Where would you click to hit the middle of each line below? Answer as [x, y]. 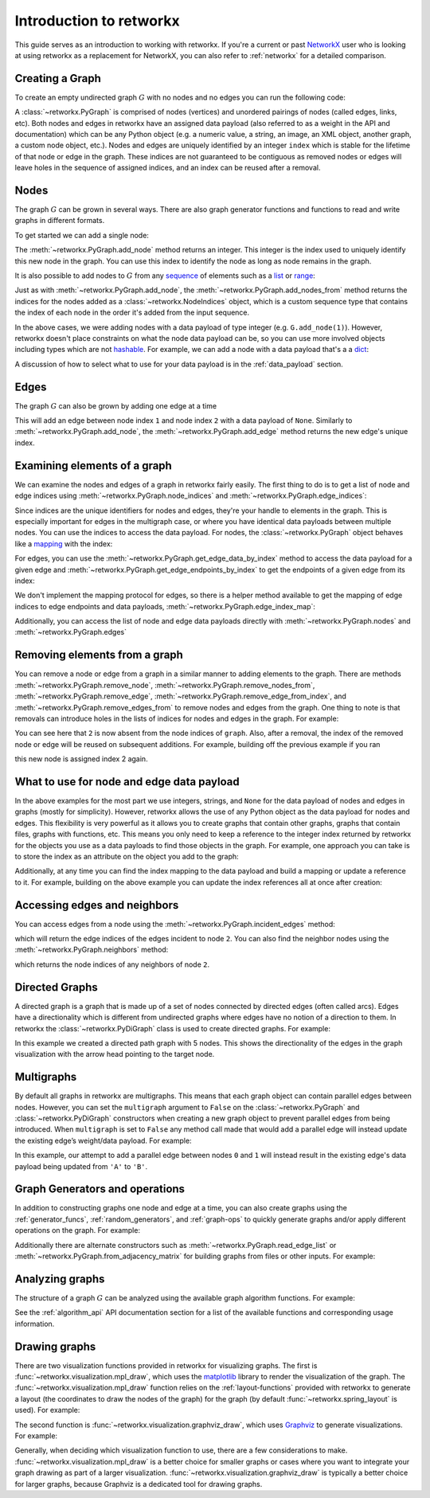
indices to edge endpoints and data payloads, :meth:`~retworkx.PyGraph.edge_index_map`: [165, 606]
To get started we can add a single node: [82, 235]
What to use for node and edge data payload [127, 782]
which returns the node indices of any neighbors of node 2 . [112, 964]
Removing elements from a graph [99, 655]
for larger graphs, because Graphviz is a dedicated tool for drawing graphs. [139, 1484]
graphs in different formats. [60, 221]
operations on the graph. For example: [78, 1230]
